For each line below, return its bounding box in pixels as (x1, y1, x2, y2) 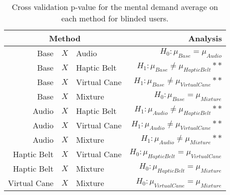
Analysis (188, 32, 222, 44)
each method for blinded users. (61, 12, 169, 24)
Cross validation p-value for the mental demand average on (11, 1, 218, 12)
